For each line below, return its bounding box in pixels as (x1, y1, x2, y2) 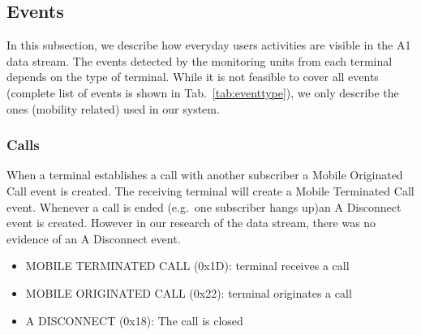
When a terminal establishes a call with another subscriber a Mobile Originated (6, 166, 403, 183)
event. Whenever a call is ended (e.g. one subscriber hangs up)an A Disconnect (6, 198, 402, 215)
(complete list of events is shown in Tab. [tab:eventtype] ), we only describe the (6, 84, 399, 101)
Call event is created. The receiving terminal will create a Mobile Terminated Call (6, 182, 415, 199)
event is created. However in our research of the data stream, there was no (6, 214, 376, 231)
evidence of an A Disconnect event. (6, 230, 181, 247)
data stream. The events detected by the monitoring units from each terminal (6, 52, 393, 69)
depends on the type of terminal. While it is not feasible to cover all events (6, 68, 379, 85)
